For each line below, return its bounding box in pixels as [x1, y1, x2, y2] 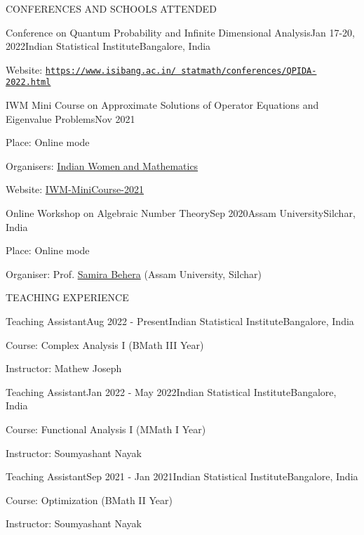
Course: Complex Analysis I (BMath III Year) [6, 337, 204, 352]
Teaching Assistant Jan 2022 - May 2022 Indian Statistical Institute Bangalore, [6, 384, 337, 399]
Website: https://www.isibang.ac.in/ [6, 62, 176, 77]
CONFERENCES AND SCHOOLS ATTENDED [6, 1, 217, 15]
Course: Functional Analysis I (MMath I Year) [6, 422, 206, 436]
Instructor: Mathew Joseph [6, 361, 122, 376]
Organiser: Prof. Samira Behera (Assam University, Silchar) [6, 266, 262, 281]
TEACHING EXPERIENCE [6, 290, 129, 305]
